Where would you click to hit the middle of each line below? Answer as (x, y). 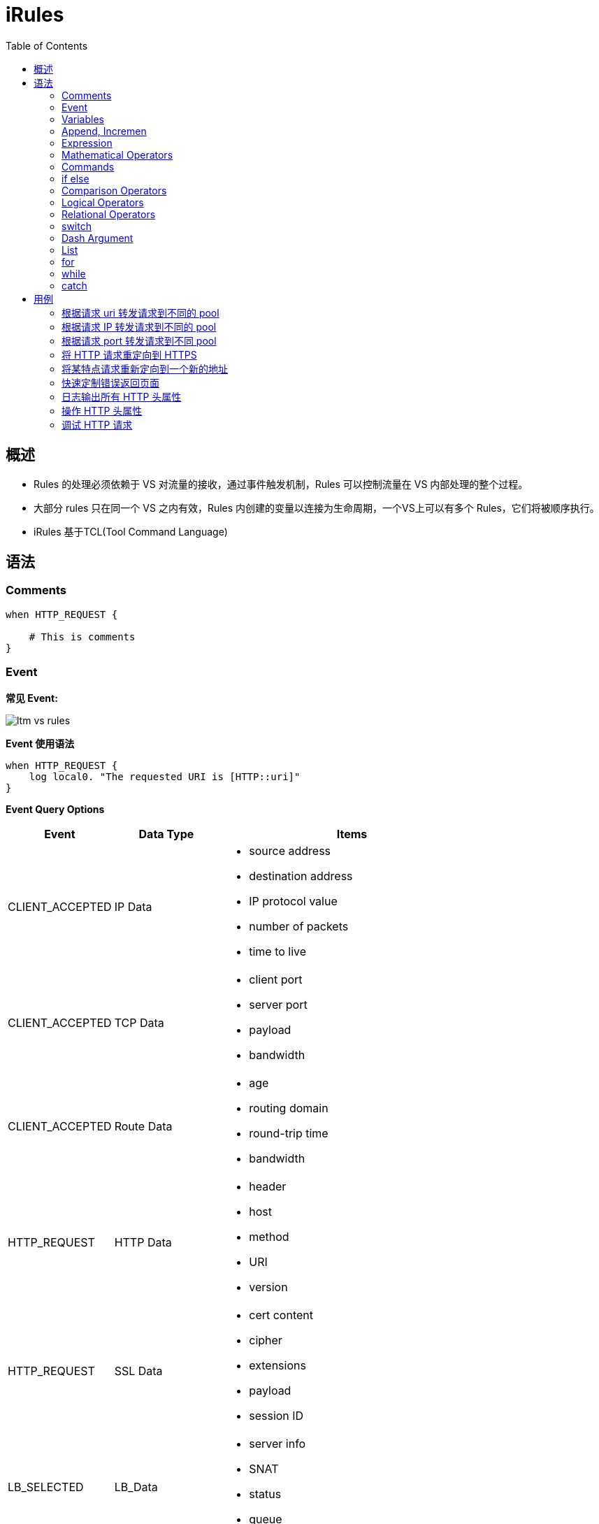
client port (276, 979)
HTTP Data (143, 1242)
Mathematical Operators (117, 154)
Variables (83, 119)
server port (278, 1004)
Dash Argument (98, 238)
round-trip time (289, 1133)
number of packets (299, 926)
